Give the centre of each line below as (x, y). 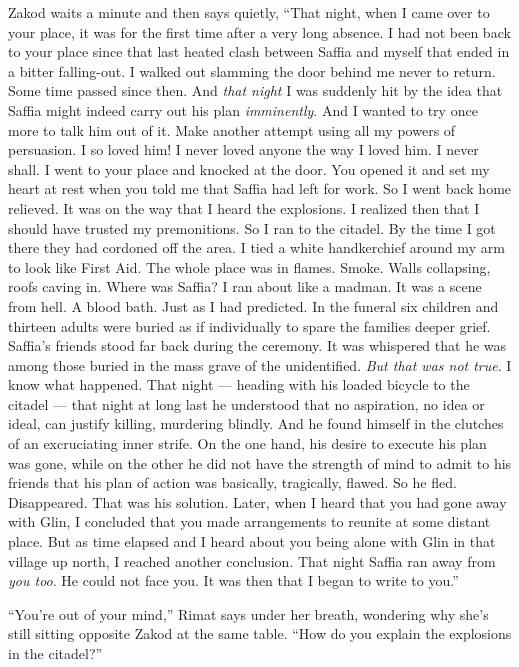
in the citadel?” (55, 653)
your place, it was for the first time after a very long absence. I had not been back (259, 31)
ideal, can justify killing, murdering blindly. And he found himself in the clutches (256, 423)
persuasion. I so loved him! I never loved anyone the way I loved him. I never (243, 149)
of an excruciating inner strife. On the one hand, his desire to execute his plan (247, 443)
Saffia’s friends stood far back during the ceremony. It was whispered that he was (257, 345)
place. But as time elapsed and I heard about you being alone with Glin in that (252, 541)
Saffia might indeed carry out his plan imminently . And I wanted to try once (243, 109)
